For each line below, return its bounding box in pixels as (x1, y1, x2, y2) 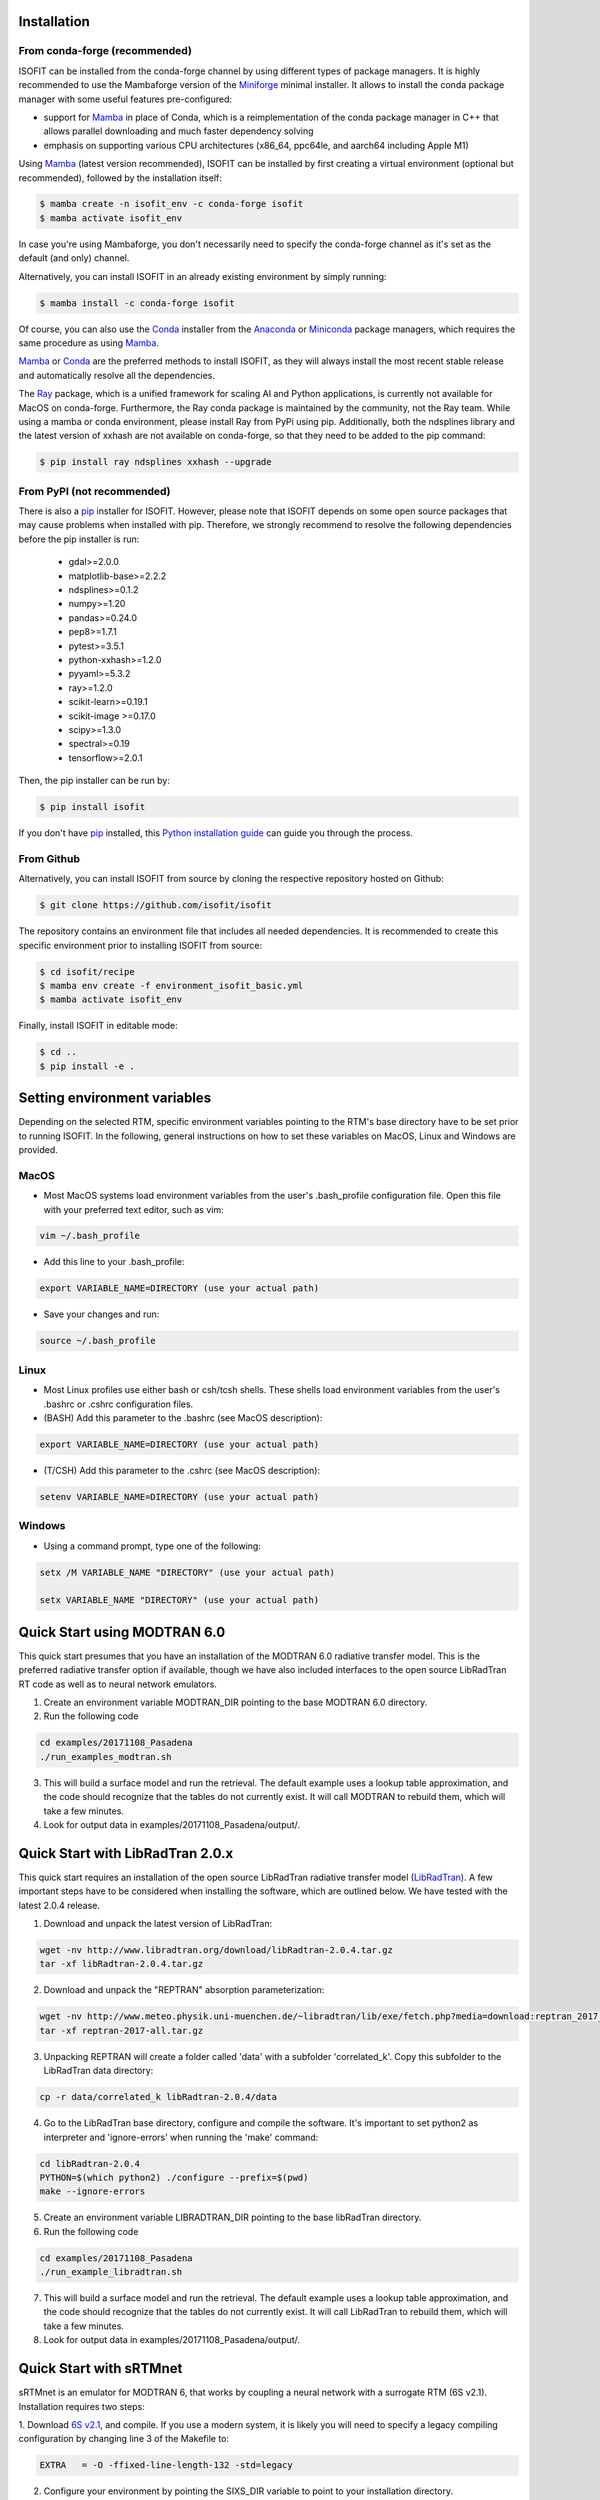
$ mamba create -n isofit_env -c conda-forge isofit (39, 198, 304, 210)
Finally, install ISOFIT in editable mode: (18, 1020, 179, 1032)
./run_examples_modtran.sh (39, 1751, 172, 1762)
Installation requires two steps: (18, 2400, 145, 2412)
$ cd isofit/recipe (39, 966, 135, 977)
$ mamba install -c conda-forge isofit (39, 297, 235, 309)
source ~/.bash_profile (39, 1335, 157, 1347)
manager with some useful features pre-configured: (18, 93, 233, 105)
